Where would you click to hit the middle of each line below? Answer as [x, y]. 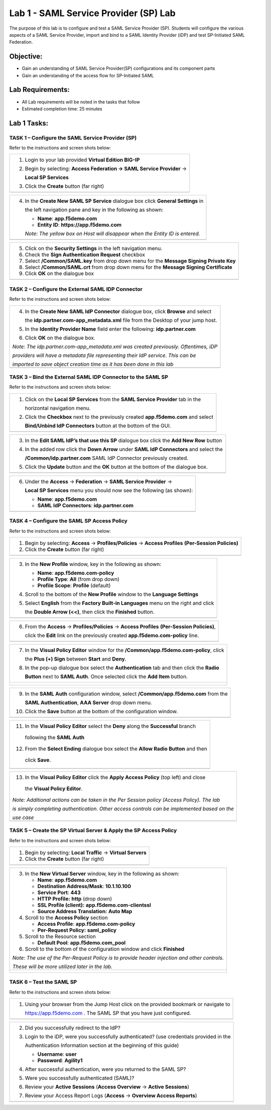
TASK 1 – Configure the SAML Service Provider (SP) [73, 138]
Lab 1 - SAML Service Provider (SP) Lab [92, 13]
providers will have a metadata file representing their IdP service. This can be [104, 355]
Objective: [26, 57]
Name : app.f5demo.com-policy [76, 573]
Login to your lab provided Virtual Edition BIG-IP [82, 160]
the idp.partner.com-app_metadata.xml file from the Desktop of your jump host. [121, 320]
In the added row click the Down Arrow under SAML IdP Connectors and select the [124, 449]
